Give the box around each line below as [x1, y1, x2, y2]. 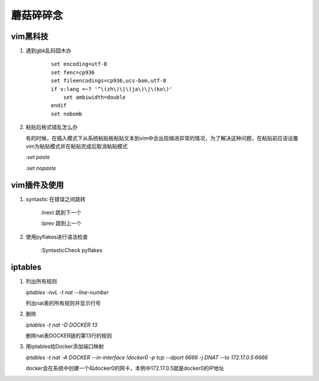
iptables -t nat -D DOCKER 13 [25, 321, 97, 328]
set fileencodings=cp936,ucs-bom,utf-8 [51, 78, 167, 84]
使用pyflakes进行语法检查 [25, 233, 88, 240]
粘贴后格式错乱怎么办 [25, 124, 78, 131]
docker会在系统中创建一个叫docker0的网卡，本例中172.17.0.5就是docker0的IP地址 [25, 364, 224, 372]
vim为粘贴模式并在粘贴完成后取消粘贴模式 [25, 143, 128, 150]
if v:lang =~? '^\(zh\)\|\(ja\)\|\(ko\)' [51, 86, 172, 92]
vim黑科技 [11, 31, 48, 41]
